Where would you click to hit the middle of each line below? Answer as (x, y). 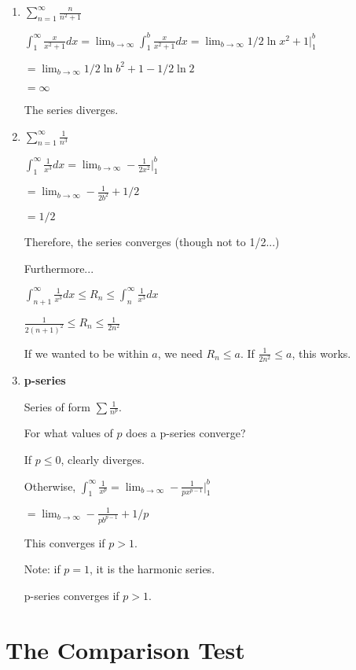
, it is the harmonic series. (152, 569)
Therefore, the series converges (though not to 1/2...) (152, 242)
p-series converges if (72, 596)
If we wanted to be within (86, 353)
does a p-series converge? (186, 433)
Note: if (42, 569)
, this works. (321, 353)
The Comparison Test (125, 649)
